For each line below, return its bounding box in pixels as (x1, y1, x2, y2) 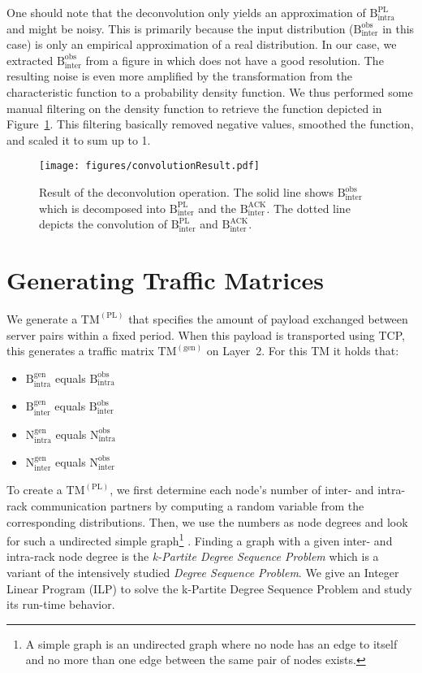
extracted (6, 51, 54, 68)
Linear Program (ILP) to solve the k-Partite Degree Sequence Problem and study (6, 580, 412, 597)
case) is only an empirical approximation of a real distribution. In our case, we (6, 36, 397, 53)
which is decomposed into (39, 199, 166, 216)
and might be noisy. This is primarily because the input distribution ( (6, 20, 354, 37)
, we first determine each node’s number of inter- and (110, 481, 374, 498)
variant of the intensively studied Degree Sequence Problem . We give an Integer (6, 564, 399, 580)
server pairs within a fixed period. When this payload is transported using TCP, (6, 326, 405, 343)
